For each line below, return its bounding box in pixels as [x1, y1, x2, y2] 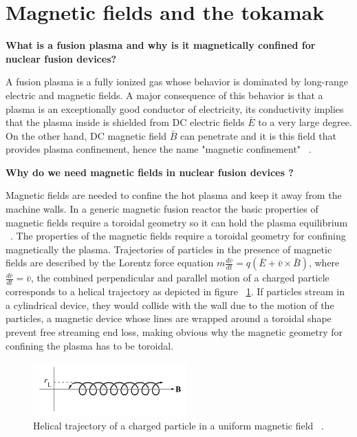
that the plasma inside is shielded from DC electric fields [6, 115, 245, 129]
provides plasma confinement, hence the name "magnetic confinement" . [6, 142, 312, 156]
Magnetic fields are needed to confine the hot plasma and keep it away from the [6, 188, 342, 202]
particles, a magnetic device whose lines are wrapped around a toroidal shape [6, 311, 332, 326]
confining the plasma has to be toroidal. [6, 338, 174, 352]
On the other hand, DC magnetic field [6, 128, 166, 142]
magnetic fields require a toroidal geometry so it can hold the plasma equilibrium [6, 215, 348, 229]
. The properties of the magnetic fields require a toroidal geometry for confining [10, 228, 346, 243]
